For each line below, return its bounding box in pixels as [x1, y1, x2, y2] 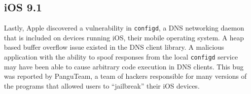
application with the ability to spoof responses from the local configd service [4, 52, 238, 62]
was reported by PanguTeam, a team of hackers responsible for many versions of [4, 71, 247, 81]
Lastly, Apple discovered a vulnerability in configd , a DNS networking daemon [4, 23, 245, 33]
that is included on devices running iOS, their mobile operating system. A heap [4, 32, 244, 42]
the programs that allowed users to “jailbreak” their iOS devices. [4, 80, 200, 91]
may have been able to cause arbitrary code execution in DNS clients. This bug [4, 61, 244, 71]
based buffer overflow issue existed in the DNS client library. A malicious [4, 42, 224, 52]
